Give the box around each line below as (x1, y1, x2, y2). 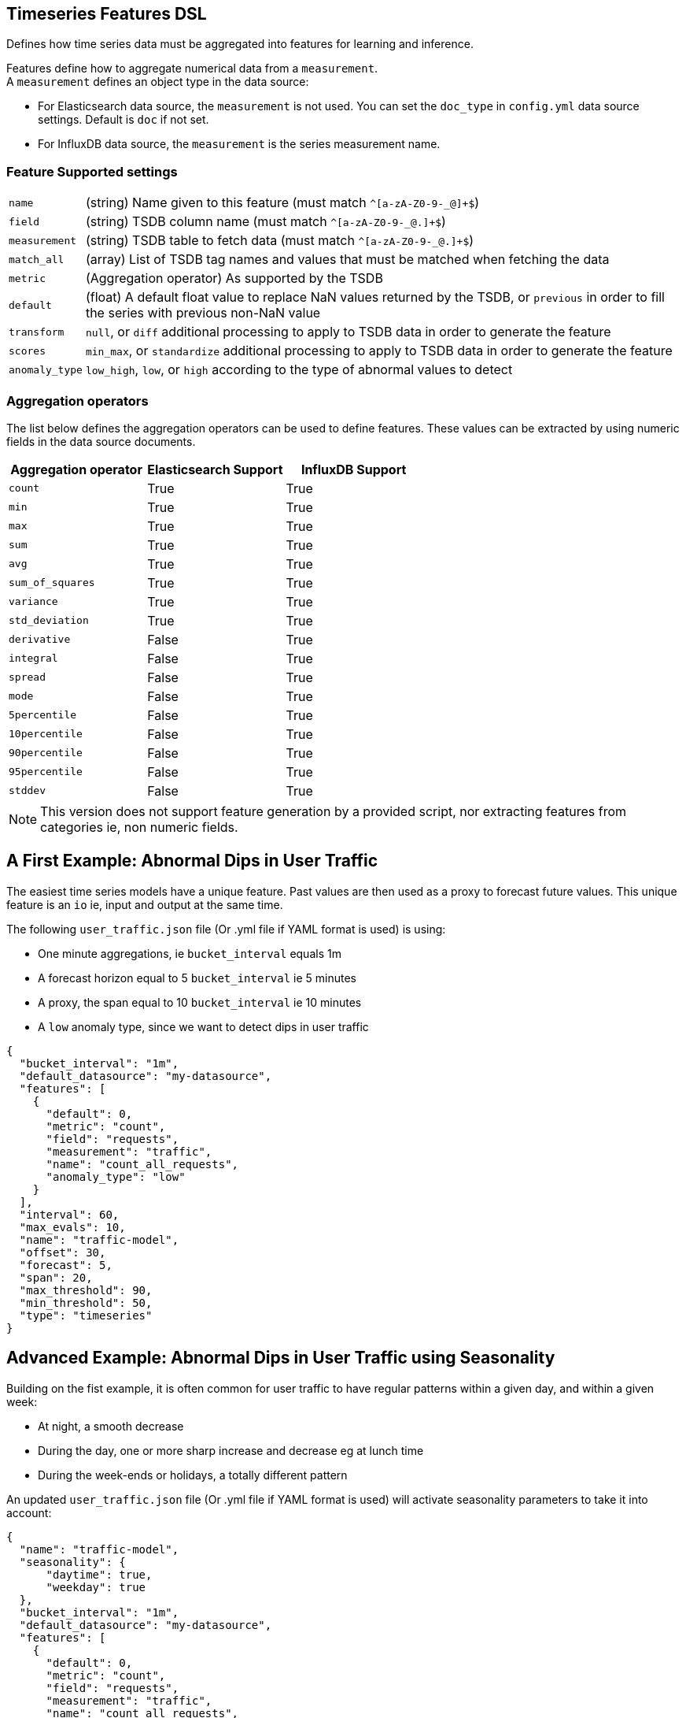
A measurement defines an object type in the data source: (6, 75, 309, 89)
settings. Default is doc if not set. (38, 113, 209, 127)
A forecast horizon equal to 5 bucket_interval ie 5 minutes (38, 970, 356, 985)
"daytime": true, (46, 1568, 153, 1581)
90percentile (9, 747, 83, 759)
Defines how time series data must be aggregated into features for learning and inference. (6, 37, 474, 51)
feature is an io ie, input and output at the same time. (6, 897, 283, 911)
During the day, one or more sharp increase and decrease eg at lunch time (38, 1443, 424, 1457)
